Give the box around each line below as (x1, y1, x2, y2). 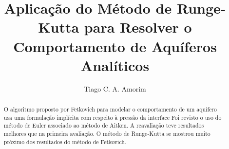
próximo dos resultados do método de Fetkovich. (3, 137, 127, 146)
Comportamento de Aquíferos (13, 36, 217, 56)
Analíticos (80, 55, 150, 75)
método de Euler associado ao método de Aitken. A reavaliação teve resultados (3, 121, 204, 130)
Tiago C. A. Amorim (84, 83, 146, 93)
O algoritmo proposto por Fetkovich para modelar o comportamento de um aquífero (3, 105, 217, 113)
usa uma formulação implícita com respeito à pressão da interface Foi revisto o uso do (3, 113, 222, 121)
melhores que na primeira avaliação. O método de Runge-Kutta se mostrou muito (3, 130, 210, 138)
